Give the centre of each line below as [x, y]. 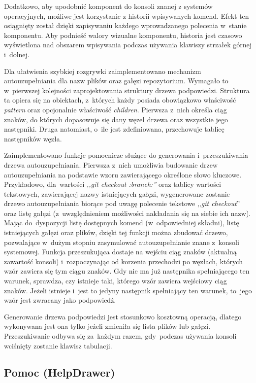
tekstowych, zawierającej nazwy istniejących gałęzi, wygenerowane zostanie [117, 193]
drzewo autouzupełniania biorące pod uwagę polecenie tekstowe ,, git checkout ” [122, 203]
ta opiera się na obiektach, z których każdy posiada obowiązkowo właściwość [120, 100]
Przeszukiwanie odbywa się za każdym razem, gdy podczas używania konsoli [120, 336]
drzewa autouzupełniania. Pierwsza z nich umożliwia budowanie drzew [111, 164]
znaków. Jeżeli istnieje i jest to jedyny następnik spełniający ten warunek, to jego [128, 290]
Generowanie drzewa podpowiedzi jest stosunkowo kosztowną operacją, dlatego [123, 316]
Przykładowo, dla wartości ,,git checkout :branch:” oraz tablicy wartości [112, 184]
